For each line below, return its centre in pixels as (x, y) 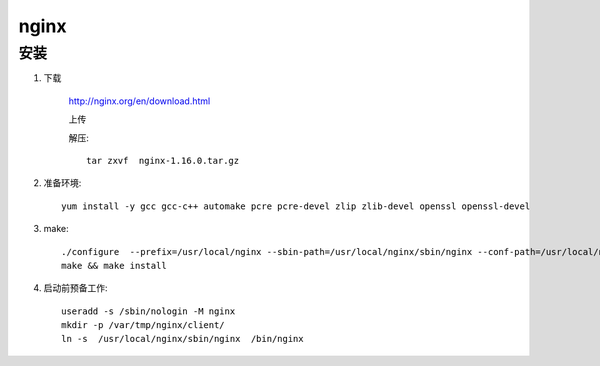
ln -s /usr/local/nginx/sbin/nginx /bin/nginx (182, 339)
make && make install (114, 265)
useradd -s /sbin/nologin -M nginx (148, 311)
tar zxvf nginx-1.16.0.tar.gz (163, 160)
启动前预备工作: (76, 288)
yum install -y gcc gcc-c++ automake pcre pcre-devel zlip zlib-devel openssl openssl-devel (296, 206)
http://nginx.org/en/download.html (139, 101)
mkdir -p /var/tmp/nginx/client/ (143, 325)
